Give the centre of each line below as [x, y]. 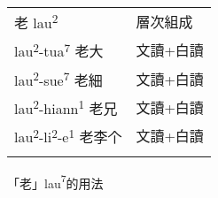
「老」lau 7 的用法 [55, 181]
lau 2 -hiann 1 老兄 [66, 107]
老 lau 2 [36, 22]
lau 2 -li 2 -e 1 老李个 [68, 136]
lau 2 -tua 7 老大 [59, 50]
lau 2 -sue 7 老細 [58, 78]
